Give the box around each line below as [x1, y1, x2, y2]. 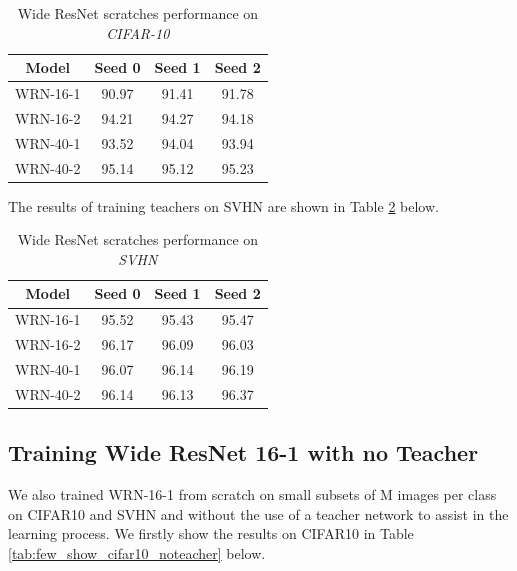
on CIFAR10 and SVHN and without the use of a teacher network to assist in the [8, 503, 509, 524]
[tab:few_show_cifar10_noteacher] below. [8, 542, 266, 563]
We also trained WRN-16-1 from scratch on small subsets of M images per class [8, 484, 497, 505]
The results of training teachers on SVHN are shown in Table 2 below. [8, 195, 439, 216]
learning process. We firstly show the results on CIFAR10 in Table [8, 523, 414, 544]
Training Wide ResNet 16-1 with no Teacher [8, 437, 479, 468]
